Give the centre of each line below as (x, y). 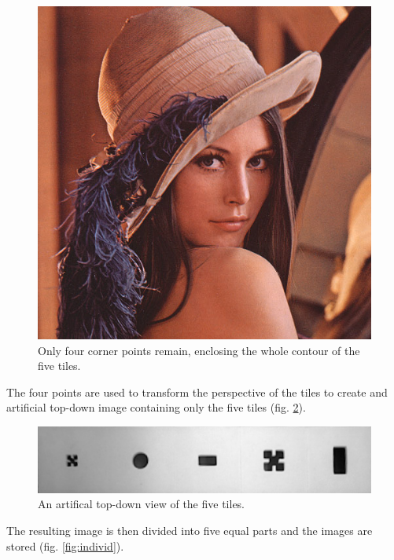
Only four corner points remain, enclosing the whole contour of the (199, 350)
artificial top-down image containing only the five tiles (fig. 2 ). (156, 407)
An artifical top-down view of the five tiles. (142, 504)
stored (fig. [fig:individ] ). (65, 545)
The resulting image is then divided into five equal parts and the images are (190, 530)
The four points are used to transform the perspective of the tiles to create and (197, 392)
